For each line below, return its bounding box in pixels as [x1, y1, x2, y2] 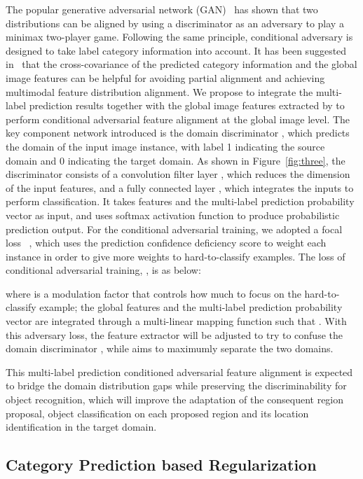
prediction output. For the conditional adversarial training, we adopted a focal [6, 221, 343, 236]
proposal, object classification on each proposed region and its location [6, 405, 309, 420]
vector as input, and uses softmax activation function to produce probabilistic [6, 207, 340, 222]
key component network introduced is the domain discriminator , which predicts [6, 125, 350, 140]
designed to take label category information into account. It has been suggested [6, 43, 347, 57]
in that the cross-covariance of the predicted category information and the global [6, 57, 357, 71]
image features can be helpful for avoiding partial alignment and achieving [6, 70, 325, 85]
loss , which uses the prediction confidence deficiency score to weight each [6, 235, 327, 250]
